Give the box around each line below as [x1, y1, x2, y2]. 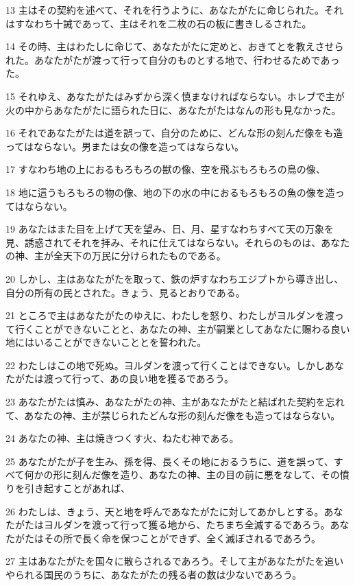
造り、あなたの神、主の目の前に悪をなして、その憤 [120, 467, 350, 482]
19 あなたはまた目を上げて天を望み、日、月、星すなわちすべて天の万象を [5, 222, 334, 236]
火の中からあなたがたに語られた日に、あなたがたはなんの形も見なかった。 [5, 102, 341, 117]
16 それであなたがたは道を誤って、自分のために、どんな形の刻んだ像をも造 [5, 126, 343, 140]
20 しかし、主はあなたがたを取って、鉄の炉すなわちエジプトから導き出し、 [5, 271, 344, 285]
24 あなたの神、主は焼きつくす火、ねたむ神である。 [5, 431, 239, 445]
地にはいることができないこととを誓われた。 [5, 335, 207, 349]
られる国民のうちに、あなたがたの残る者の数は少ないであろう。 [14, 567, 302, 581]
